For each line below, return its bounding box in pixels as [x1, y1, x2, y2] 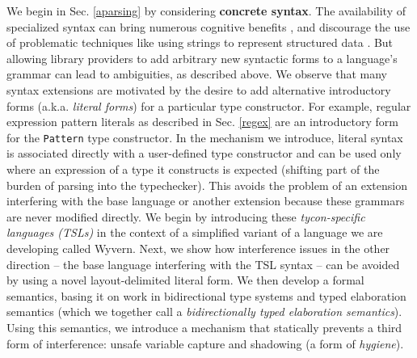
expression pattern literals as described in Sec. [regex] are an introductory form [6, 113, 398, 130]
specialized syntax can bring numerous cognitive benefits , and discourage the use [6, 18, 411, 35]
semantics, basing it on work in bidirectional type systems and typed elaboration [6, 287, 406, 304]
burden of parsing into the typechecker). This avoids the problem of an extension [6, 176, 407, 193]
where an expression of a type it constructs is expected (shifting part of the [6, 161, 380, 177]
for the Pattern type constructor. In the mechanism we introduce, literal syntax [6, 128, 403, 145]
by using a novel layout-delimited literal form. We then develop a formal [6, 272, 364, 289]
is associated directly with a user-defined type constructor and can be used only [6, 145, 402, 162]
